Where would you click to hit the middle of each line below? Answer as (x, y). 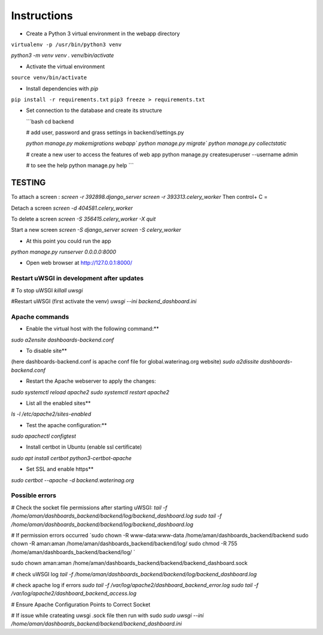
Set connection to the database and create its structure (94, 110)
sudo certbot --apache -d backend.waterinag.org (73, 480)
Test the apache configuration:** (66, 425)
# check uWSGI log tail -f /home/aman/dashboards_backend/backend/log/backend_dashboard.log (134, 574)
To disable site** (46, 350)
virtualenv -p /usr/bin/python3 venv (66, 44)
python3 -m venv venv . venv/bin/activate (63, 55)
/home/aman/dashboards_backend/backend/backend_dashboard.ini (97, 624)
